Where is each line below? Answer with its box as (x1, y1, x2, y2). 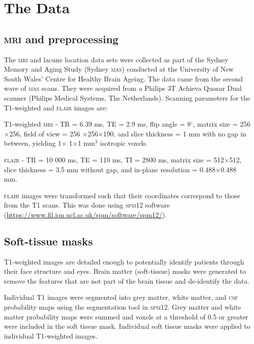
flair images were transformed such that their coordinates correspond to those (4, 190, 240, 200)
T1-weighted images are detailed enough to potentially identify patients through (4, 256, 244, 266)
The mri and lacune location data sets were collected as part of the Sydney (4, 54, 229, 64)
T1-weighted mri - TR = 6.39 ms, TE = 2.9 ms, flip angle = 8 (4, 119, 191, 129)
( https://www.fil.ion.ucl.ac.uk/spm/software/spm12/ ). (4, 209, 167, 219)
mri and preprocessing (4, 31, 119, 46)
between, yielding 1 (4, 138, 62, 148)
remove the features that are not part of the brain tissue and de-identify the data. (4, 275, 250, 286)
